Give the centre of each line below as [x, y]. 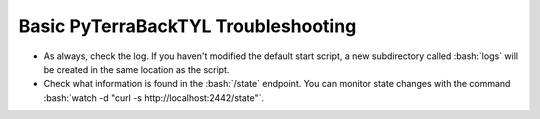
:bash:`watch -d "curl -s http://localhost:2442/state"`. [154, 97]
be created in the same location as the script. [136, 69]
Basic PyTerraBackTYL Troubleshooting [187, 26]
